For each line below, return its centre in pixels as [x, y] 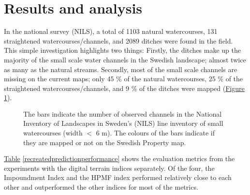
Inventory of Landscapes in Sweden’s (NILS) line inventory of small [123, 123]
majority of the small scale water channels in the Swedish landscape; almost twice [125, 59]
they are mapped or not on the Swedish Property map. [105, 142]
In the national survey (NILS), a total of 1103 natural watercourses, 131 [111, 31]
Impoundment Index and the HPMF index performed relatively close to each [118, 177]
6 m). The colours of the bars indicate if [155, 133]
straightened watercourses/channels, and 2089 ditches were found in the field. [118, 40]
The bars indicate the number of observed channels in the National [123, 113]
